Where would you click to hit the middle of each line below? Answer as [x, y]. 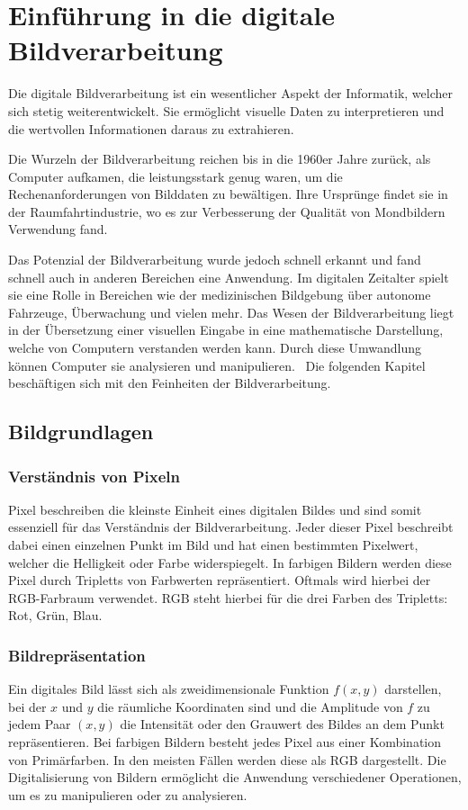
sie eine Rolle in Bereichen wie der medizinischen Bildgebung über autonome [220, 295]
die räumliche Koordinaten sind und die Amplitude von [250, 706]
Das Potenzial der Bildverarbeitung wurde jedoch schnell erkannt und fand [215, 260]
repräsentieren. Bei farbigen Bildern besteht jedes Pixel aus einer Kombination [225, 741]
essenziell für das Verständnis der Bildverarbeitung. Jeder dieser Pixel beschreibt [231, 527]
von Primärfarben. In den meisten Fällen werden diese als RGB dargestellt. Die [227, 759]
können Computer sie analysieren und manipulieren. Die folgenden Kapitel [217, 365]
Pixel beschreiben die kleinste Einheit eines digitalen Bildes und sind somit [215, 509]
